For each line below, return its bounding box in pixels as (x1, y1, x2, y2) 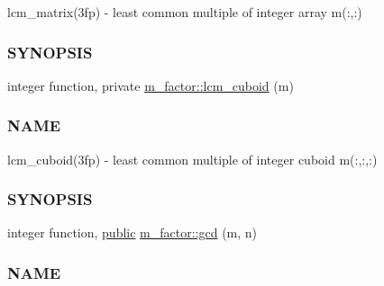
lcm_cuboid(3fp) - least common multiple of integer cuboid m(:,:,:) (7, 149, 378, 168)
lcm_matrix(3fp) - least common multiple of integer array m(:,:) (7, 3, 362, 21)
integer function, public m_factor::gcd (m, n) (7, 223, 258, 242)
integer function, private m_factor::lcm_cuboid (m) (7, 76, 294, 94)
